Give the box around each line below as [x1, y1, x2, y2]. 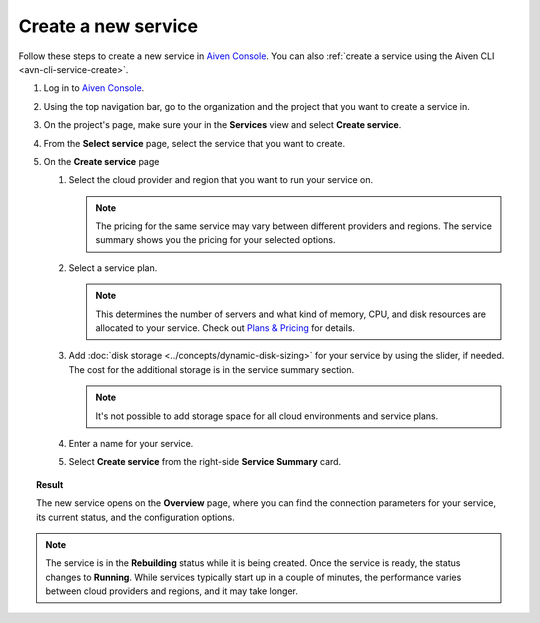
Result [36, 478, 64, 490]
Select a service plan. [68, 261, 158, 274]
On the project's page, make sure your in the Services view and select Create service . [43, 119, 402, 131]
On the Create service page [43, 155, 160, 167]
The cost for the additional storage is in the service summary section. [68, 363, 355, 375]
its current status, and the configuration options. [36, 511, 235, 523]
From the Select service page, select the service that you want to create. [43, 137, 346, 149]
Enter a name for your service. [68, 437, 194, 449]
